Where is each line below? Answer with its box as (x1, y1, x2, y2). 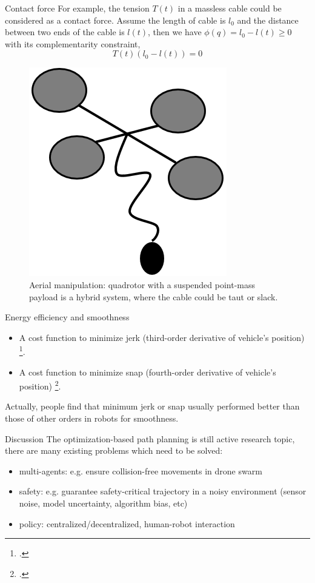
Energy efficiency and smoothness (5, 311, 130, 323)
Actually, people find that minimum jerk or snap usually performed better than (5, 400, 300, 413)
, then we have (148, 25, 202, 38)
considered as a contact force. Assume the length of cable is (5, 13, 226, 26)
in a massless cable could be (177, 2, 282, 14)
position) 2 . (19, 378, 61, 392)
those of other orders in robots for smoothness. (5, 412, 179, 425)
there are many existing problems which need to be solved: (5, 444, 223, 457)
